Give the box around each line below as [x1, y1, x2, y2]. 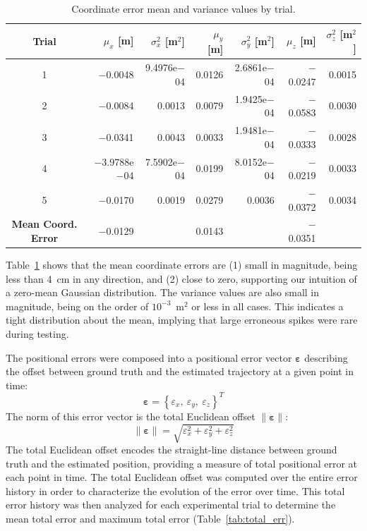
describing [304, 350, 348, 365]
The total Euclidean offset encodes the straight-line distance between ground [6, 442, 337, 457]
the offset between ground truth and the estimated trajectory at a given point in [6, 364, 354, 379]
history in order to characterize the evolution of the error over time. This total [6, 483, 345, 498]
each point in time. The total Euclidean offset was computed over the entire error [6, 470, 358, 484]
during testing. [6, 326, 69, 341]
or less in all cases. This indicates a [191, 298, 344, 313]
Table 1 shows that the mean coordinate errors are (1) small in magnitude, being [6, 257, 358, 272]
